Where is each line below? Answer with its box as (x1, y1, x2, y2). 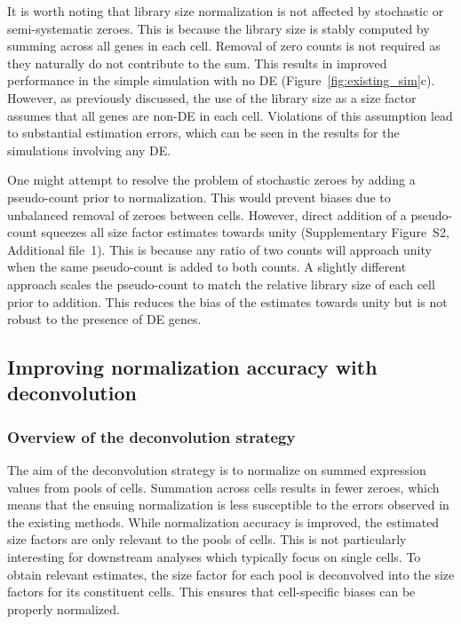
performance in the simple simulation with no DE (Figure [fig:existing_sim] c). (7, 71, 435, 90)
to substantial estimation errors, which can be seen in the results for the (7, 123, 400, 142)
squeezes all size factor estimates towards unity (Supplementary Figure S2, (41, 223, 449, 241)
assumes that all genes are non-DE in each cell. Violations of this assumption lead (7, 106, 453, 124)
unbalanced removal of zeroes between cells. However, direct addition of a (7, 205, 407, 224)
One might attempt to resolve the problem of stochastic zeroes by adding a (7, 170, 416, 189)
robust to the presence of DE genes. (7, 310, 202, 328)
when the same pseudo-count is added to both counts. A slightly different (7, 257, 407, 276)
